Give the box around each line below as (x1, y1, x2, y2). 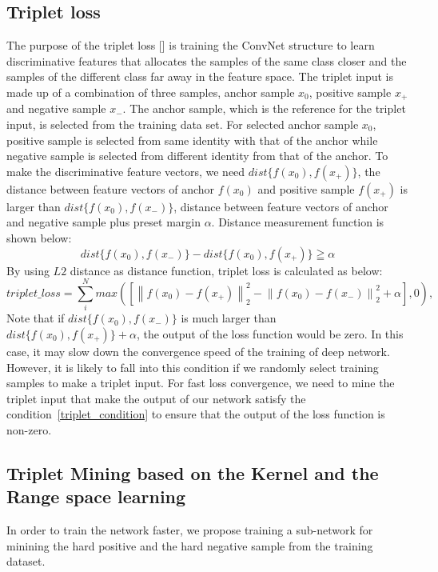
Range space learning (6, 484, 186, 509)
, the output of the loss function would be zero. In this (136, 325, 404, 342)
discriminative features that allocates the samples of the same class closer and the (6, 52, 407, 69)
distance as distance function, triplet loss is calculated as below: (70, 262, 383, 278)
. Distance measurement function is (211, 214, 384, 230)
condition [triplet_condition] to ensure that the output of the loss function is (6, 406, 385, 422)
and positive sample (257, 180, 355, 197)
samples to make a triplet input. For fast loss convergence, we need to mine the (6, 374, 395, 391)
